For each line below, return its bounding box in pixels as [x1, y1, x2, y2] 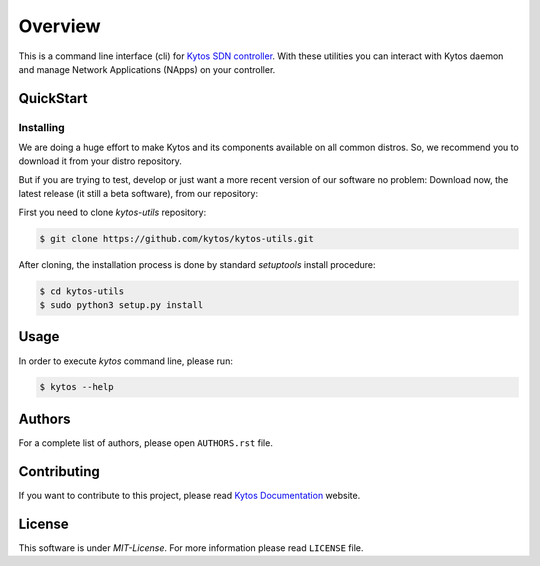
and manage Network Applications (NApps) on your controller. [18, 63, 276, 75]
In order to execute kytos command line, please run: [18, 355, 234, 367]
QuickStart [18, 90, 89, 107]
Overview [18, 15, 101, 37]
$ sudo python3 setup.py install [39, 300, 204, 310]
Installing [18, 120, 65, 134]
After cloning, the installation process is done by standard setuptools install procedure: [18, 258, 376, 270]
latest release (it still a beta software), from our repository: [18, 188, 259, 200]
